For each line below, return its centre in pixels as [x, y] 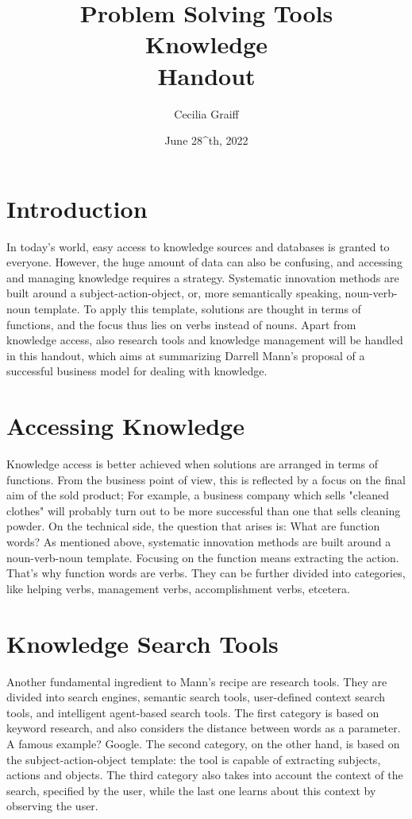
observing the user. [52, 806]
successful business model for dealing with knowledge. [137, 371]
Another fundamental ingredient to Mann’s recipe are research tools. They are [197, 681]
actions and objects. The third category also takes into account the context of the [205, 775]
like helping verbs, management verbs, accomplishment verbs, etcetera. [178, 588]
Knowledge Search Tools [142, 643]
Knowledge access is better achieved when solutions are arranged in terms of [193, 464]
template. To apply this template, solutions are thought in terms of [198, 309]
